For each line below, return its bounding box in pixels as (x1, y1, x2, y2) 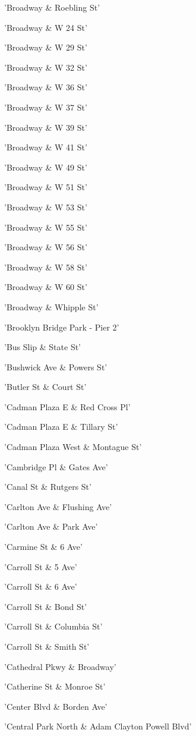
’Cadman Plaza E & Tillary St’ (4, 420, 118, 433)
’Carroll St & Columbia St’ (4, 620, 103, 633)
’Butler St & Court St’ (4, 380, 87, 393)
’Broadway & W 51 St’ (4, 181, 87, 193)
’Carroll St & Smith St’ (4, 640, 90, 652)
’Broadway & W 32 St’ (4, 61, 87, 73)
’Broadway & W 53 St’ (4, 200, 87, 213)
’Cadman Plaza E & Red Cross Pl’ (4, 400, 131, 413)
